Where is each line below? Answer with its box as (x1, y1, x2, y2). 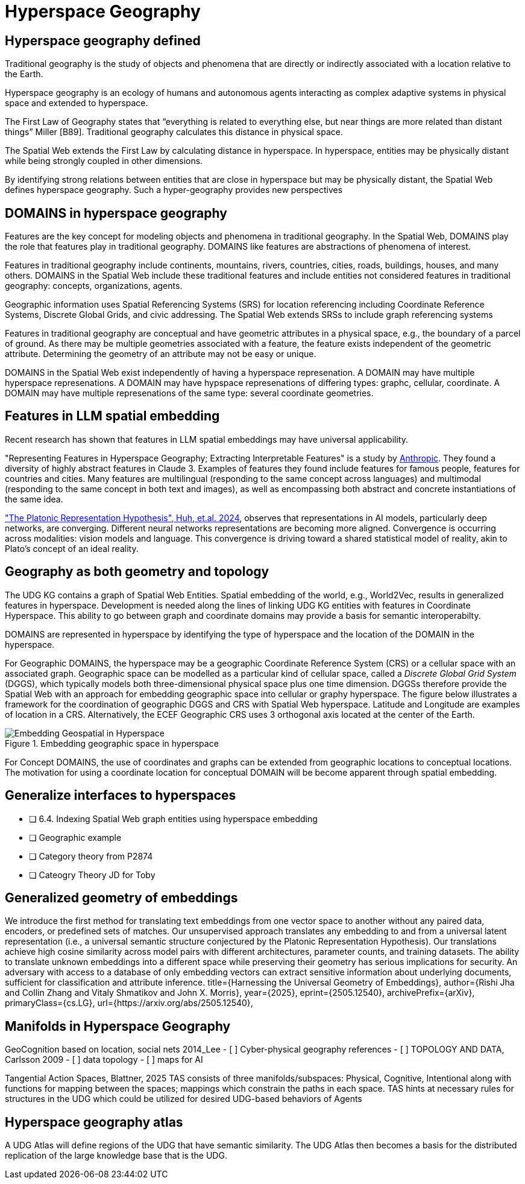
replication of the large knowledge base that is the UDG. (5, 1150, 227, 1161)
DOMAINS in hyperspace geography (5, 205, 227, 221)
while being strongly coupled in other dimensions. (5, 156, 203, 166)
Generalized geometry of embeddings (5, 890, 238, 905)
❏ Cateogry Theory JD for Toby (29, 869, 156, 880)
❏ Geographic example (29, 832, 122, 843)
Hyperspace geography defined (5, 33, 201, 48)
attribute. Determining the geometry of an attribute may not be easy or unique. (5, 349, 316, 359)
